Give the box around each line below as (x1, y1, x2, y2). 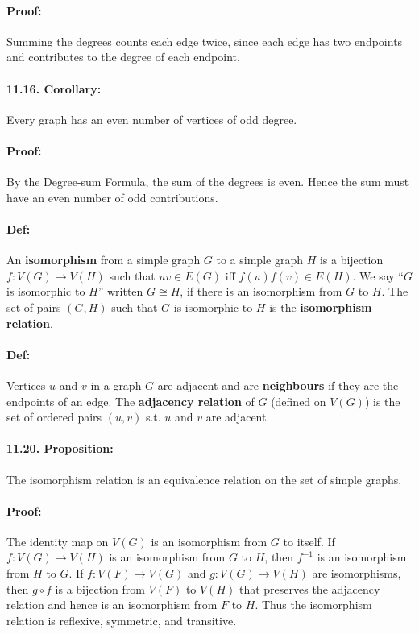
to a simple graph (216, 251, 303, 268)
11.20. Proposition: (6, 440, 114, 457)
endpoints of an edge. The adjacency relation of (6, 392, 255, 409)
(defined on (271, 392, 326, 409)
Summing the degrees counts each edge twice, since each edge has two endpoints (6, 32, 403, 49)
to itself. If (283, 532, 335, 549)
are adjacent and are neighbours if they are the (157, 376, 399, 393)
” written (97, 283, 143, 300)
